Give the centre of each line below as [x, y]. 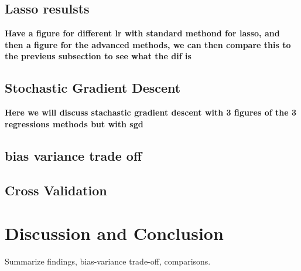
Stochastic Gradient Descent [93, 88]
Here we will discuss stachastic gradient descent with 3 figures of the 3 [150, 112]
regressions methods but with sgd [74, 123]
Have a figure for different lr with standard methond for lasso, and [142, 33]
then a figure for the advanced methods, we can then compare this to [148, 44]
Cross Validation [56, 190]
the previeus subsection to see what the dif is [98, 56]
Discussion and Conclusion [114, 233]
